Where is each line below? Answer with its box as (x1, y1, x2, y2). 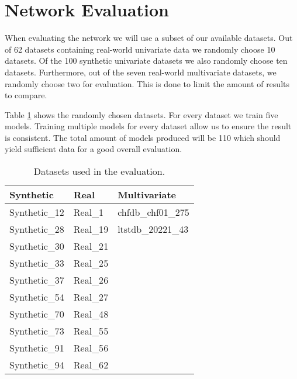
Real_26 (73, 273, 109, 287)
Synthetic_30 (9, 239, 64, 253)
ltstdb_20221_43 (118, 222, 189, 236)
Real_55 (73, 324, 109, 338)
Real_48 (73, 307, 109, 321)
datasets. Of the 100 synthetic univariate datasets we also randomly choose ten (5, 54, 288, 67)
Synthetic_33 (9, 256, 64, 270)
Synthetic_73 (9, 324, 64, 338)
